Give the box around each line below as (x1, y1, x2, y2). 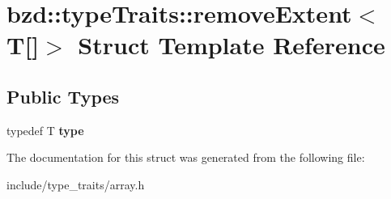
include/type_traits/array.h (6, 176, 145, 193)
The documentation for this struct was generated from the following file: (6, 149, 365, 166)
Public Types (6, 83, 120, 108)
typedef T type (6, 121, 84, 138)
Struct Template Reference (78, 28, 385, 61)
